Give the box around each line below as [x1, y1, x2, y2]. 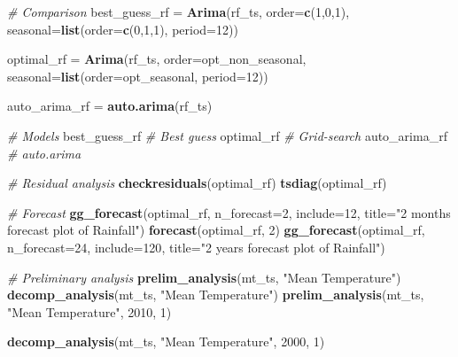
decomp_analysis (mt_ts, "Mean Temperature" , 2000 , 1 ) [7, 332, 325, 351]
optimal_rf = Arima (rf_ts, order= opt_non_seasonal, [7, 50, 307, 68]
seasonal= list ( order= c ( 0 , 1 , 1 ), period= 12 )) [7, 19, 238, 38]
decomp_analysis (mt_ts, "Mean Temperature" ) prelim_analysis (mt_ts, [7, 285, 424, 304]
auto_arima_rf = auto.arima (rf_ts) [7, 97, 213, 115]
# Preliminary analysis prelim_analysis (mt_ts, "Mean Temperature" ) [7, 268, 401, 286]
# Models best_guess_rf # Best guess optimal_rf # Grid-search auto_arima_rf [7, 126, 447, 144]
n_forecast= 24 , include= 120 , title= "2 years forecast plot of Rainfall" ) [7, 237, 385, 256]
